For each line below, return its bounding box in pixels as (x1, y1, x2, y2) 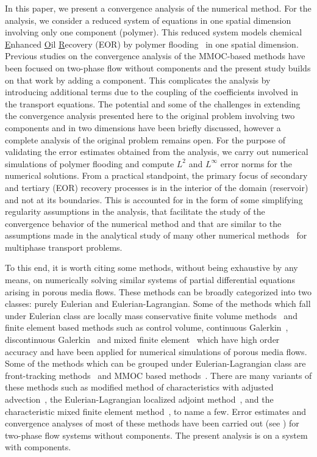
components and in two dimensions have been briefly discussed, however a (5, 121, 281, 134)
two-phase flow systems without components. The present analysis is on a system (5, 428, 308, 441)
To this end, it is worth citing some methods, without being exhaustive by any (5, 261, 298, 274)
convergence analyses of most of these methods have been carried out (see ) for (5, 417, 299, 430)
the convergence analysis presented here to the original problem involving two (5, 109, 295, 122)
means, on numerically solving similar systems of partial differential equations (5, 273, 295, 286)
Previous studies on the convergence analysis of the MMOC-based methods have (5, 49, 305, 62)
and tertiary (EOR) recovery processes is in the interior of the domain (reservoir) (5, 181, 308, 193)
